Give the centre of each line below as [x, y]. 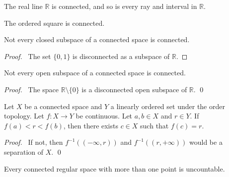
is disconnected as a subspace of [121, 56]
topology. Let [24, 116]
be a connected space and [63, 106]
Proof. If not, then [34, 142]
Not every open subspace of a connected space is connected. [95, 73]
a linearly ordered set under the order [168, 106]
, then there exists [91, 125]
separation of [24, 151]
